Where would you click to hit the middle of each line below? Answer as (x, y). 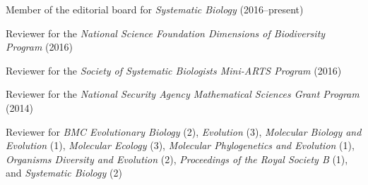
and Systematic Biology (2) (64, 173)
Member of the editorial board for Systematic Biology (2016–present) (155, 9)
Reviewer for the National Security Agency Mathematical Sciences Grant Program (183, 94)
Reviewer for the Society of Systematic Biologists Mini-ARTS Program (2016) (174, 70)
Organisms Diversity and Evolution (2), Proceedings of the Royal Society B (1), (177, 159)
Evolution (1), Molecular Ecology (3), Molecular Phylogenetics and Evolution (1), (180, 145)
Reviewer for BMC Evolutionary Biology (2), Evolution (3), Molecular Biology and (184, 131)
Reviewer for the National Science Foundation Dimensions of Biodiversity (166, 33)
